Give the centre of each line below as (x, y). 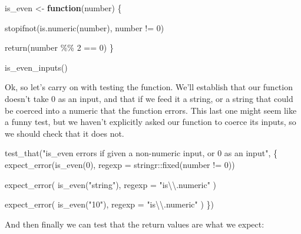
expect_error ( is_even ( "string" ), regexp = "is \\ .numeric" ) (111, 184)
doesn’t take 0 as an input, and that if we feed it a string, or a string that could (149, 98)
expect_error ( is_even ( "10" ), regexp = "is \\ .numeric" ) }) (110, 204)
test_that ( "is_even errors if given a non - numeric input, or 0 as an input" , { (141, 153)
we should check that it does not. (64, 133)
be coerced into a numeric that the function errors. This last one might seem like (151, 110)
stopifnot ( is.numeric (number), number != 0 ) (85, 27)
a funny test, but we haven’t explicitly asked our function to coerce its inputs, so (150, 122)
